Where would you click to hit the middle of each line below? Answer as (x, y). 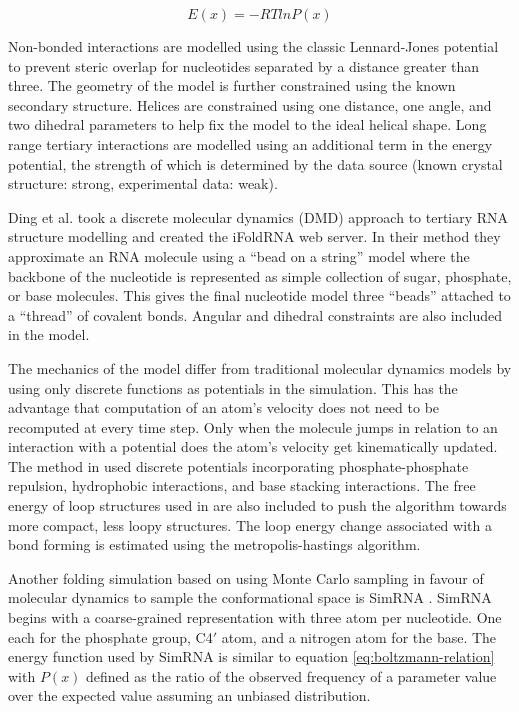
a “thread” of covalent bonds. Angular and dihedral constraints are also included (255, 314)
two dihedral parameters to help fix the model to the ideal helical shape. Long (247, 124)
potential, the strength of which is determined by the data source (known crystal (255, 163)
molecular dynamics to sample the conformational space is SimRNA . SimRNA (250, 597)
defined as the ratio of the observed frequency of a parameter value (291, 675)
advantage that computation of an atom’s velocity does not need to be (224, 407)
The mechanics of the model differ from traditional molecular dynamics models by (260, 367)
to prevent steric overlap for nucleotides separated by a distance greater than (244, 65)
